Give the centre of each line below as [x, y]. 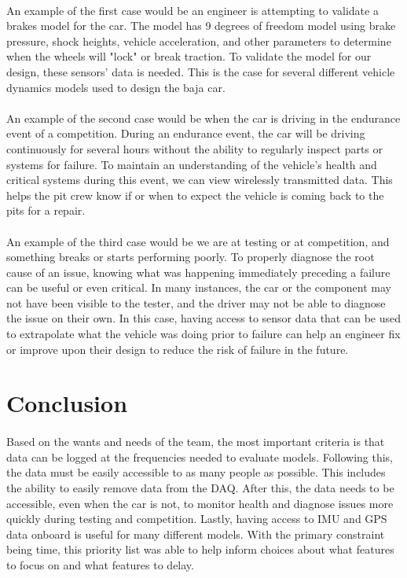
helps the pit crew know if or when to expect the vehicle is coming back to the [195, 195]
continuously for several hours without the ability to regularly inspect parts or [195, 148]
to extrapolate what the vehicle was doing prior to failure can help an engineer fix [203, 334]
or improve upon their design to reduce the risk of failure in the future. [178, 349]
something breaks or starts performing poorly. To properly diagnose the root [191, 257]
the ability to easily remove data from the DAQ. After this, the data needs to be [200, 488]
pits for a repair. [46, 210]
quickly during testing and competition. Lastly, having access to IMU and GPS [197, 519]
